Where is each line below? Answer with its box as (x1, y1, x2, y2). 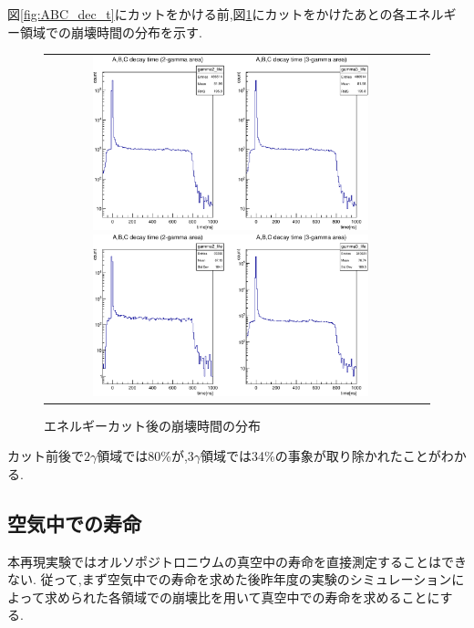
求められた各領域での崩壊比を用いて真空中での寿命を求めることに (44, 587, 440, 606)
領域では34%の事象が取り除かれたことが (201, 446, 441, 466)
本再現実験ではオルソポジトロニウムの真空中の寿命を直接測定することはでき (7, 551, 467, 570)
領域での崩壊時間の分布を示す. (19, 22, 202, 41)
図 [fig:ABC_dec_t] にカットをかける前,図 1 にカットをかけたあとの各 (7, 5, 406, 23)
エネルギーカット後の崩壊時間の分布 (44, 415, 261, 434)
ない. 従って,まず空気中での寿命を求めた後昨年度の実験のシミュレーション (7, 570, 452, 589)
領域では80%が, (97, 446, 188, 466)
